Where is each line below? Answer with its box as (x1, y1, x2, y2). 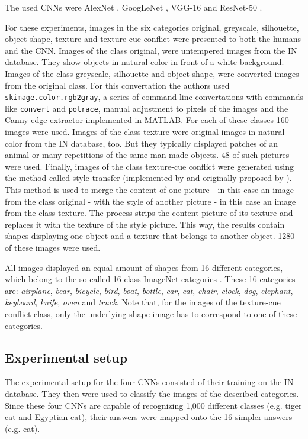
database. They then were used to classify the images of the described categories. (5, 387, 299, 399)
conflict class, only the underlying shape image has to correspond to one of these (5, 307, 297, 319)
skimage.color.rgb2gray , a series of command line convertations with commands (5, 91, 303, 103)
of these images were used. (5, 241, 101, 253)
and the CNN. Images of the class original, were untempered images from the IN (5, 44, 297, 56)
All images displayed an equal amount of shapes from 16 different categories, (5, 261, 283, 273)
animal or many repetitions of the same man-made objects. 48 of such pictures (5, 149, 290, 161)
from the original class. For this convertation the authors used (5, 79, 230, 91)
